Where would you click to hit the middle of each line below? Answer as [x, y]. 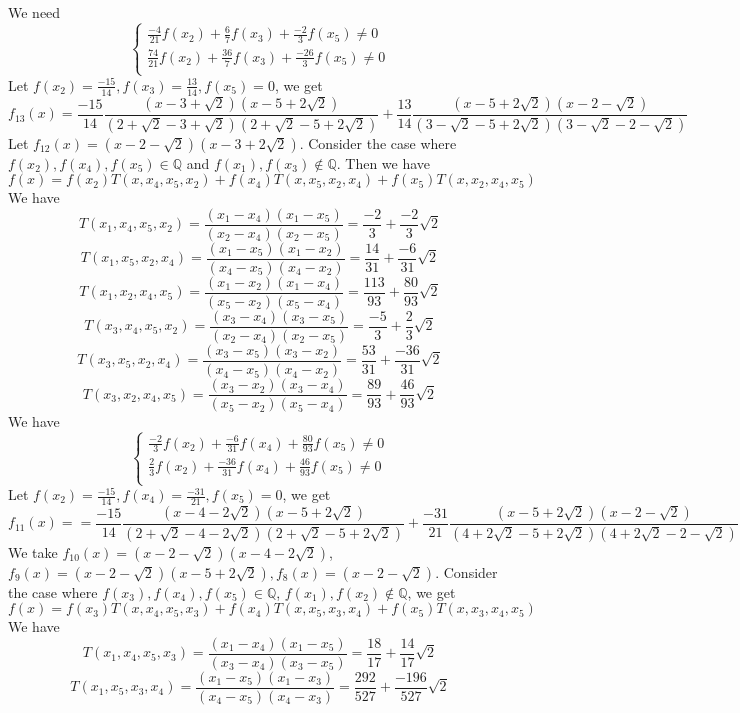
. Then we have [383, 162]
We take [33, 551]
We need [34, 12]
